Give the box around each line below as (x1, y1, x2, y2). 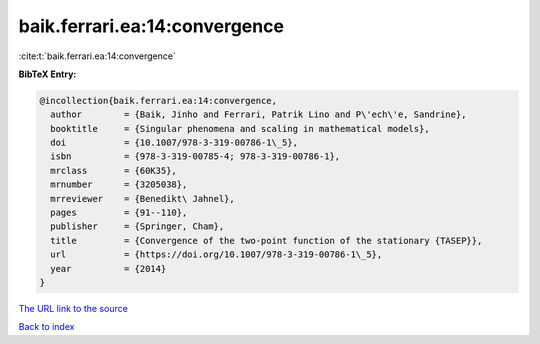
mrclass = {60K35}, (50, 165, 177, 176)
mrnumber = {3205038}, (50, 179, 188, 190)
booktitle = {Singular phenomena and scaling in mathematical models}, (50, 123, 430, 134)
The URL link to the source (18, 302, 129, 314)
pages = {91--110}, (50, 207, 188, 219)
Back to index (18, 321, 75, 333)
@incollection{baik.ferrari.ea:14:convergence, (39, 95, 277, 106)
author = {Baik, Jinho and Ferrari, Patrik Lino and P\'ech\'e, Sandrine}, (50, 109, 467, 120)
